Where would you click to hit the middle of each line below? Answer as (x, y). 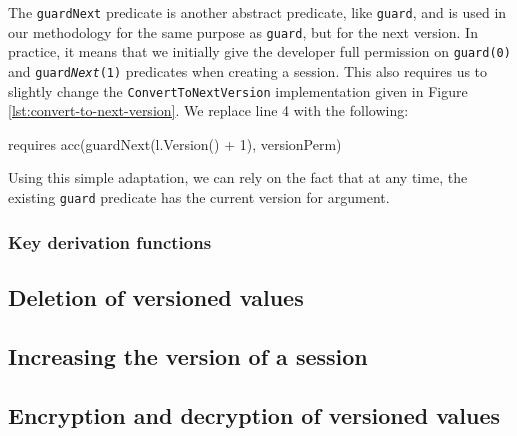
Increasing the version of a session (188, 355)
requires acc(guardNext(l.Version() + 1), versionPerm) (175, 143)
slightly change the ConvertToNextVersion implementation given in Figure (238, 90)
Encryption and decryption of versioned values (254, 414)
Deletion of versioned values (156, 296)
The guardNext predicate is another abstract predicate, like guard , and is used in (257, 12)
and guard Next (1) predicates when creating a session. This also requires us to (248, 70)
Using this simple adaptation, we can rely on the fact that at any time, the (238, 177)
